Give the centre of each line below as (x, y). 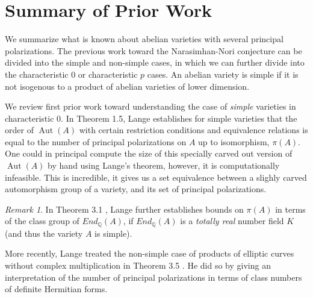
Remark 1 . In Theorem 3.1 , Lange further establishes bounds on (124, 209)
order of (19, 130)
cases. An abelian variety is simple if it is (223, 74)
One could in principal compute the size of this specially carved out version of (149, 153)
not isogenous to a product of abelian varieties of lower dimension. (127, 86)
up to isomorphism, (234, 141)
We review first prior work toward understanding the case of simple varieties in (150, 106)
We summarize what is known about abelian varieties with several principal (144, 39)
